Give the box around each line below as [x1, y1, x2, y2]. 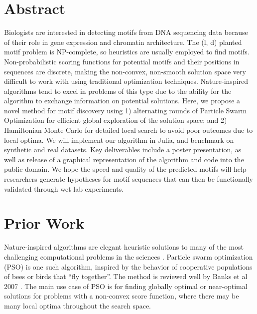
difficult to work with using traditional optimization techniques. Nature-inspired [4, 76, 249, 86]
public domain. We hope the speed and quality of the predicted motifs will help [4, 164, 247, 174]
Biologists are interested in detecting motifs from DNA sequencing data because [4, 27, 248, 37]
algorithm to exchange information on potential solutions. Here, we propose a [4, 95, 241, 106]
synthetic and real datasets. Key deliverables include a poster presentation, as [4, 144, 242, 155]
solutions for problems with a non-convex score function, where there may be [4, 291, 239, 301]
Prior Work [4, 213, 85, 233]
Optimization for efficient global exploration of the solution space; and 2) [4, 115, 227, 125]
